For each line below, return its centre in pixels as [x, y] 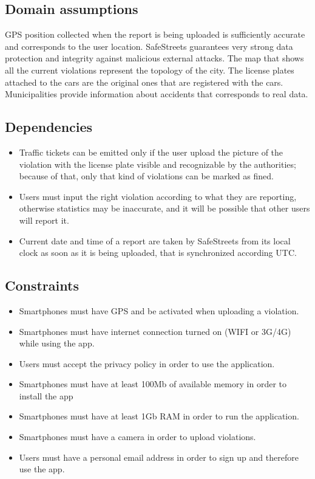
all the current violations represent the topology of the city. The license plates [150, 70]
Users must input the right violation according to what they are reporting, [158, 196]
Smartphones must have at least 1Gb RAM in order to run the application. [159, 416]
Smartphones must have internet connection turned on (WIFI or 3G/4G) [155, 331]
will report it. [44, 220]
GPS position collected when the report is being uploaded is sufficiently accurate [155, 34]
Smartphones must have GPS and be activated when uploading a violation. [159, 310]
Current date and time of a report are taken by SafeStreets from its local [155, 240]
